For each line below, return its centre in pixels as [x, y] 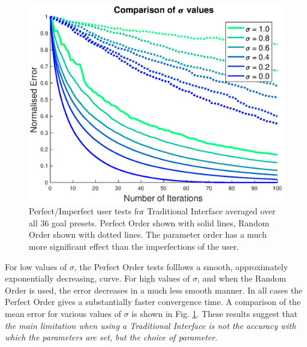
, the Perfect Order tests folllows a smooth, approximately [181, 266]
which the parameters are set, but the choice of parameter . [111, 337]
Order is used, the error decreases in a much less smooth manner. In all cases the [154, 290]
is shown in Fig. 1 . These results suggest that [215, 313]
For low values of [36, 266]
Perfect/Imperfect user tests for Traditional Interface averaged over [152, 211]
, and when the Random [242, 278]
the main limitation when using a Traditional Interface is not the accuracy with [151, 325]
